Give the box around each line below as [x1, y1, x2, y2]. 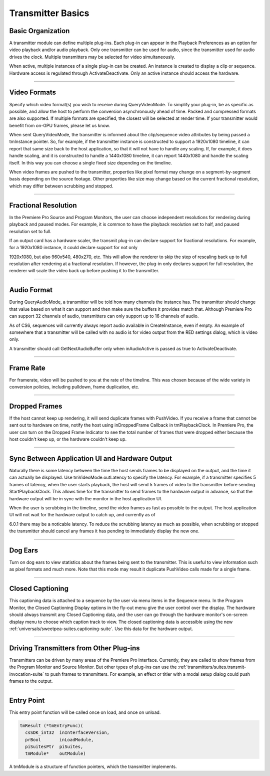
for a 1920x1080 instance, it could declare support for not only [9, 245, 137, 251]
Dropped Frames [9, 402, 62, 411]
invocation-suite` [9, 671, 44, 677]
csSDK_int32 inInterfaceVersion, [25, 730, 110, 735]
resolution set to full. [9, 228, 52, 234]
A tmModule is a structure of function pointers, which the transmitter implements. [9, 763, 177, 769]
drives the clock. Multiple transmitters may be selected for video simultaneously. [9, 54, 175, 60]
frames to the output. [9, 678, 53, 684]
